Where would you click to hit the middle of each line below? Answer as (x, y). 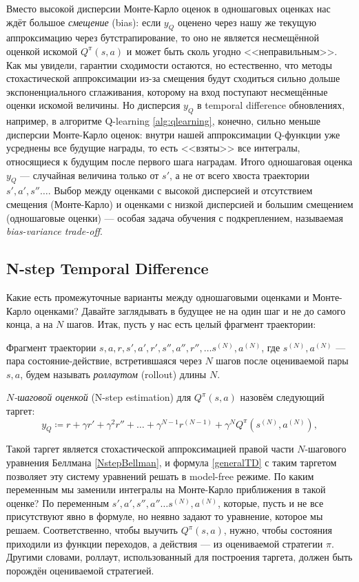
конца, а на (30, 324)
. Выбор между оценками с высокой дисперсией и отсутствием (180, 190)
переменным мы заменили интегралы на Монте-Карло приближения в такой (166, 489)
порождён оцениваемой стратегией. (80, 570)
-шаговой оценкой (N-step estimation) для (103, 397)
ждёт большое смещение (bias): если (84, 22)
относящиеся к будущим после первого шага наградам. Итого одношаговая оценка (179, 161)
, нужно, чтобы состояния (278, 530)
